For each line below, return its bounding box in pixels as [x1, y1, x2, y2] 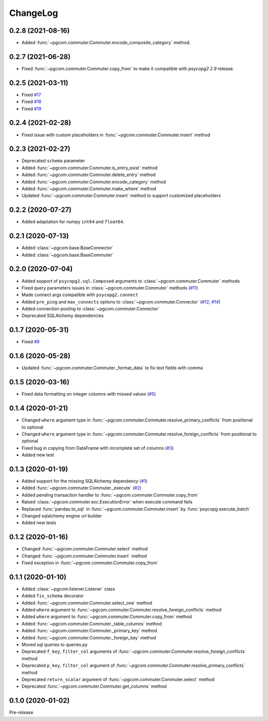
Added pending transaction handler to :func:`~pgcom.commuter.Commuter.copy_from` [21, 492, 199, 498]
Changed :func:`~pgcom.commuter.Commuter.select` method [21, 546, 148, 552]
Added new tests [21, 520, 57, 526]
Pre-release [9, 710, 33, 716]
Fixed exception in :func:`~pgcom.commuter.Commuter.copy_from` [21, 560, 159, 566]
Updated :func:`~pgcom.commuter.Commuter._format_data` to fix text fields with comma [21, 365, 203, 371]
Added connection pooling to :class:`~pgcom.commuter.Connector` [21, 306, 160, 312]
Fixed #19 [21, 105, 42, 111]
